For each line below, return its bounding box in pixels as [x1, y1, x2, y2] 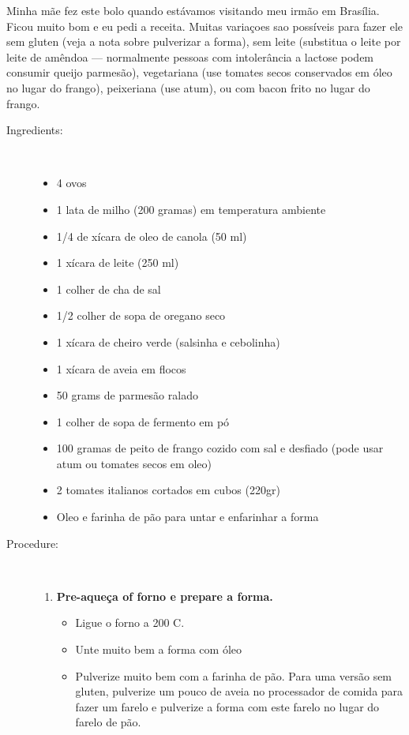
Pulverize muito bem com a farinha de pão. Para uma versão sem [75, 667, 392, 684]
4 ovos [56, 174, 87, 191]
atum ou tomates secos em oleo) [56, 455, 212, 471]
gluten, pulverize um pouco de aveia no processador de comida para [75, 683, 403, 699]
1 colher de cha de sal [56, 280, 161, 297]
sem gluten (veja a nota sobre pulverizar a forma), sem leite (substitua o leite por [6, 33, 401, 50]
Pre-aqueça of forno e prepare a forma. [56, 587, 273, 604]
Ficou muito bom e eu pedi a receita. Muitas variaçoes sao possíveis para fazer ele [6, 17, 403, 34]
